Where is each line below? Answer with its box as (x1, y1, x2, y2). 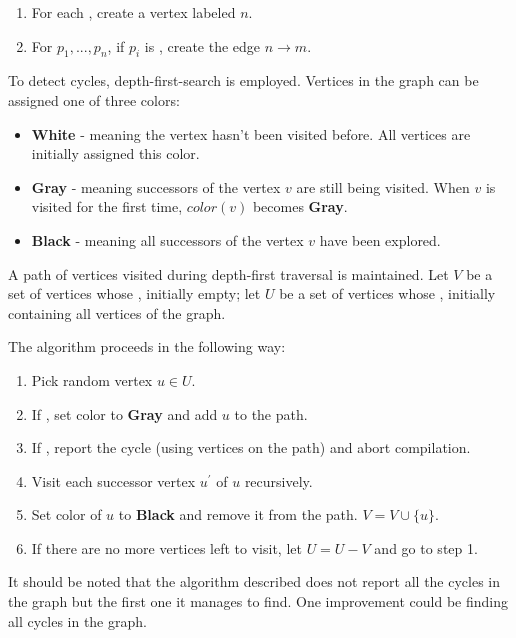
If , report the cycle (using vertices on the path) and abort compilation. (31, 437, 471, 458)
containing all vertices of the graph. (8, 302, 226, 323)
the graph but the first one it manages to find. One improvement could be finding (8, 591, 509, 612)
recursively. (244, 470, 313, 491)
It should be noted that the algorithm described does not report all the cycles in (8, 571, 501, 592)
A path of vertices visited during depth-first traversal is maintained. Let (8, 263, 449, 284)
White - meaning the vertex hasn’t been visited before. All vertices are (31, 123, 471, 144)
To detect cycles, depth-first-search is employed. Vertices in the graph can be (8, 70, 479, 91)
